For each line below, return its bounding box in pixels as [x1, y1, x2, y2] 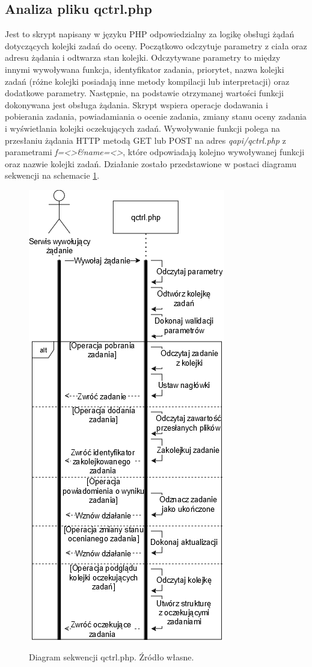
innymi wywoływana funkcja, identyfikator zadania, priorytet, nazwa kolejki [5, 63, 284, 75]
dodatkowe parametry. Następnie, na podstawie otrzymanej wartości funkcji [5, 87, 284, 99]
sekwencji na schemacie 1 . [5, 169, 100, 182]
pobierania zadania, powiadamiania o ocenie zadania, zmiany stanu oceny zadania [5, 110, 307, 123]
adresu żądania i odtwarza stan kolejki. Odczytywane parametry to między [5, 51, 281, 64]
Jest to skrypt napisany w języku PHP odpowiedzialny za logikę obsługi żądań [5, 28, 295, 40]
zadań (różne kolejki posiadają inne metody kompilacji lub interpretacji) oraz [5, 75, 290, 87]
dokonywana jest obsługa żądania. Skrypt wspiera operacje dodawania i [5, 98, 268, 111]
